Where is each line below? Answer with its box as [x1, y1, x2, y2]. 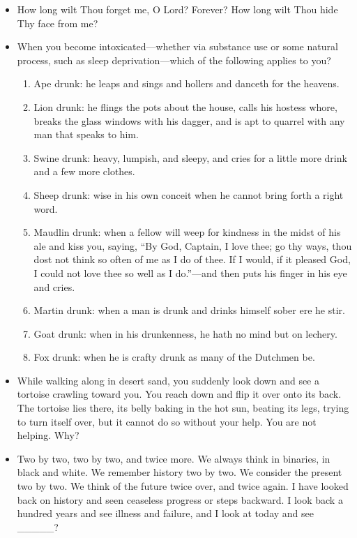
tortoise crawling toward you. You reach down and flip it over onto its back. [17, 387, 342, 401]
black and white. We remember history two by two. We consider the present [17, 465, 342, 479]
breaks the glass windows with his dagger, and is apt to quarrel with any [33, 113, 345, 128]
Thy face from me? [17, 15, 98, 30]
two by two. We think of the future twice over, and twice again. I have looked [17, 479, 349, 493]
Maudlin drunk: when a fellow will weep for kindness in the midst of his [33, 225, 341, 239]
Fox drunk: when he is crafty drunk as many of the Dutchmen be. [33, 350, 315, 364]
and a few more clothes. [33, 164, 135, 179]
